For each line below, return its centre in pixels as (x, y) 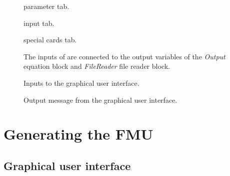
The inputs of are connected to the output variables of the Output (124, 56)
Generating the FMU (78, 134)
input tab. (39, 23)
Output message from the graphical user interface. (100, 99)
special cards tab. (50, 40)
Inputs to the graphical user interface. (81, 83)
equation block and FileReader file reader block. (97, 66)
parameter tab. (46, 6)
